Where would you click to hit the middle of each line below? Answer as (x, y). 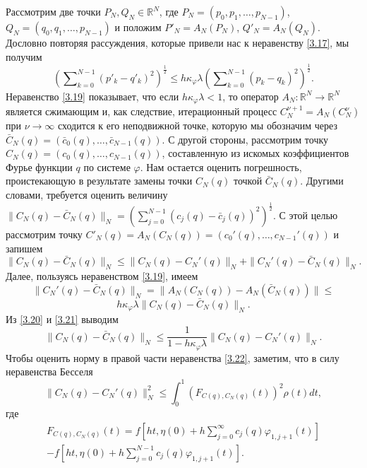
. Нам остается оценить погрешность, (221, 166)
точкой (248, 181)
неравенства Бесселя (49, 372)
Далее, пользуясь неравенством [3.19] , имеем (102, 276)
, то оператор (251, 96)
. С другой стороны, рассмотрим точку (245, 139)
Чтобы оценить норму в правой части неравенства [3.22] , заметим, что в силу (173, 357)
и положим (138, 27)
